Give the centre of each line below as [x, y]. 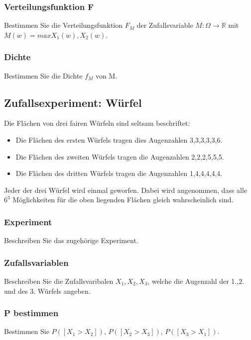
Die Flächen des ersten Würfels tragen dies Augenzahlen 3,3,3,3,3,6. [119, 140]
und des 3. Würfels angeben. [47, 291]
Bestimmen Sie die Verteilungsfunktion [63, 25]
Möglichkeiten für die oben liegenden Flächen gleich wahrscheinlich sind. [123, 200]
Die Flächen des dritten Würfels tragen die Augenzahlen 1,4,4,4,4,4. [119, 173]
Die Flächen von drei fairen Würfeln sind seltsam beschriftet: [97, 123]
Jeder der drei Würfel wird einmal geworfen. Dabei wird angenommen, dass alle [126, 190]
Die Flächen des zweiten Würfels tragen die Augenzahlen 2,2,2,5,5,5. [120, 156]
